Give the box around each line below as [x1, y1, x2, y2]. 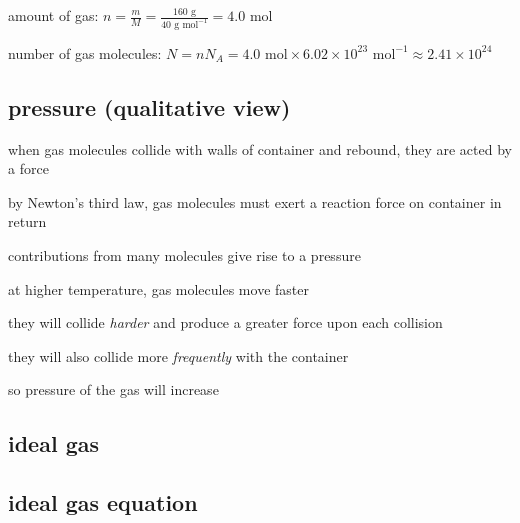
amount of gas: [8, 5, 99, 25]
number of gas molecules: [8, 42, 162, 63]
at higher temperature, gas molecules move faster [8, 278, 309, 299]
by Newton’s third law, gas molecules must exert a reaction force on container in [8, 191, 502, 212]
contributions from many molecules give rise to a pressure [8, 245, 361, 266]
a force [8, 158, 49, 179]
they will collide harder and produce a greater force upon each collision [8, 312, 443, 333]
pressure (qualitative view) [8, 91, 291, 122]
